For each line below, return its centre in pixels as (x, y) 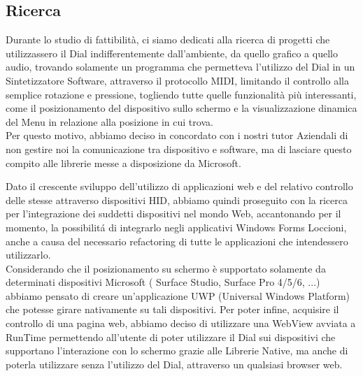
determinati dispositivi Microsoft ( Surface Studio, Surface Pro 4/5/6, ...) (163, 282)
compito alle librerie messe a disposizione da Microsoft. (123, 162)
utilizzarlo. (28, 255)
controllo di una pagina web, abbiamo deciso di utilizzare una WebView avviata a (181, 323)
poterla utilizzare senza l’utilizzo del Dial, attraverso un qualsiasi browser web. (174, 364)
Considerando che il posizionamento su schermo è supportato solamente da (166, 268)
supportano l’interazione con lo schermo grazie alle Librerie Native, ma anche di (177, 350)
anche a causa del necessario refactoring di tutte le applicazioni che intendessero (177, 241)
